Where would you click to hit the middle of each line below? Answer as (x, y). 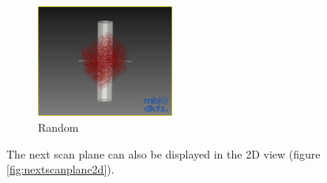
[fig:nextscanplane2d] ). (60, 169)
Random (58, 127)
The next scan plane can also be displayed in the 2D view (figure (163, 153)
